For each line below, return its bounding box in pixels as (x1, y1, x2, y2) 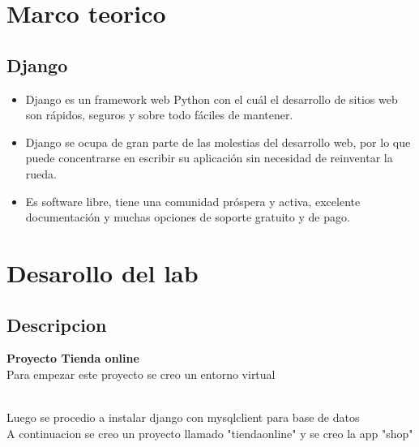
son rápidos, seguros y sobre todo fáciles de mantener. (25, 106, 293, 123)
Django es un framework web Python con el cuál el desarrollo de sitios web (25, 90, 398, 107)
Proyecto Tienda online (6, 350, 139, 367)
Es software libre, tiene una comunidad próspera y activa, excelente (25, 192, 361, 209)
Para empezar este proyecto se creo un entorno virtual (6, 365, 276, 382)
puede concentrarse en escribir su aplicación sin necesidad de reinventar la (25, 149, 393, 166)
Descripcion (6, 312, 107, 337)
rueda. (25, 165, 57, 182)
